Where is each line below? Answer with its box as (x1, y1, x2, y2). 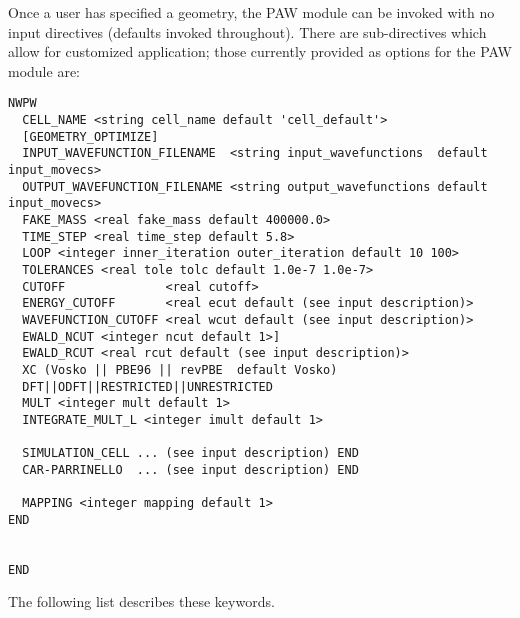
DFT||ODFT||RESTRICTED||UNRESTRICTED (22, 379, 273, 394)
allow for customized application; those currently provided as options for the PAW (8, 41, 512, 62)
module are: (8, 60, 80, 81)
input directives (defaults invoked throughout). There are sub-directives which (8, 21, 487, 42)
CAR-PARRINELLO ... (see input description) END (22, 462, 359, 477)
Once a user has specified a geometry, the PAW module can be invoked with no (8, 2, 495, 22)
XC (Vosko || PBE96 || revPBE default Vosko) (22, 362, 338, 377)
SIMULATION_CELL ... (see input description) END (22, 446, 359, 461)
